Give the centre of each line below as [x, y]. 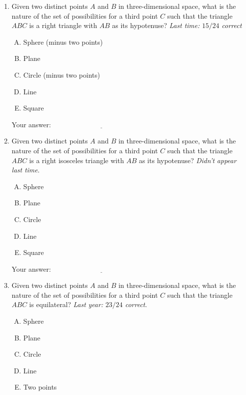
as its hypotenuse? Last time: [156, 25]
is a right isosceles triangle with [77, 160]
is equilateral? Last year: [66, 304]
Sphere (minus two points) [63, 42]
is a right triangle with [63, 25]
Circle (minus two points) [62, 74]
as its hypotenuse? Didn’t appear [188, 160]
